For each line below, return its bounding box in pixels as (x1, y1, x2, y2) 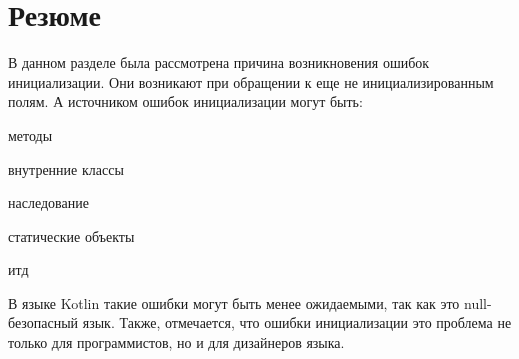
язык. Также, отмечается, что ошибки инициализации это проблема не (82, 312, 512, 333)
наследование (8, 192, 89, 213)
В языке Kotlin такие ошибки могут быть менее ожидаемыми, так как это (8, 292, 460, 313)
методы (8, 124, 53, 145)
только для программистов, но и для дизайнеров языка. (8, 332, 345, 353)
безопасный (8, 312, 79, 333)
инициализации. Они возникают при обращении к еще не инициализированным (8, 71, 494, 92)
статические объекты (8, 225, 135, 246)
